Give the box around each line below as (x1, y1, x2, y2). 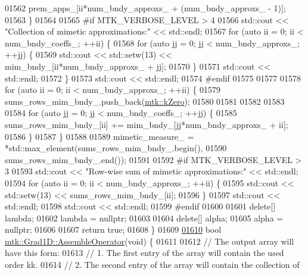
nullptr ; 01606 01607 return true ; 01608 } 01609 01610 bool (5, 223, 222, 236)
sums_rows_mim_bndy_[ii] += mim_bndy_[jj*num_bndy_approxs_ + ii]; (5, 118, 288, 130)
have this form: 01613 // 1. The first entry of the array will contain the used (5, 246, 284, 259)
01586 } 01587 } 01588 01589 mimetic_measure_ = (5, 130, 194, 142)
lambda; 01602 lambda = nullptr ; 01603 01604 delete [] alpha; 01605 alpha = (5, 211, 284, 224)
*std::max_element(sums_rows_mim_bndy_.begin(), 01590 (5, 142, 227, 154)
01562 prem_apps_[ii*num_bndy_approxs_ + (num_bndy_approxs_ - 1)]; (5, 2, 286, 14)
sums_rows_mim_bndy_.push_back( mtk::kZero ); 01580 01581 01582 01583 (5, 95, 285, 107)
